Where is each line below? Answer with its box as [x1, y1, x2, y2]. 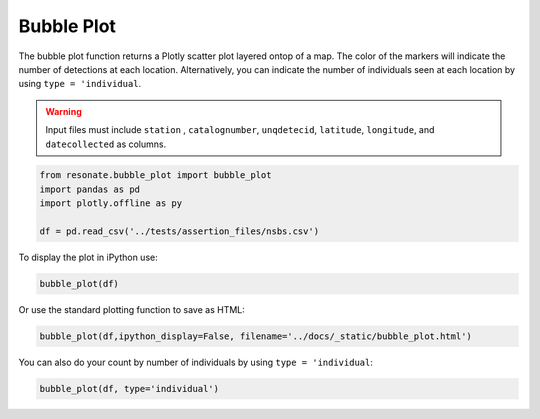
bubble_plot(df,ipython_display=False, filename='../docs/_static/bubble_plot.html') [39, 330, 472, 342]
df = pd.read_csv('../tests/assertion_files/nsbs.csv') [39, 226, 320, 237]
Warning [45, 105, 82, 117]
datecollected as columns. [45, 138, 167, 150]
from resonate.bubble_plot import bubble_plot [39, 170, 272, 181]
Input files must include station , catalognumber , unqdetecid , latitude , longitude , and [45, 124, 435, 136]
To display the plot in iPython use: [18, 251, 159, 264]
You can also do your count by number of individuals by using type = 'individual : [18, 356, 374, 368]
